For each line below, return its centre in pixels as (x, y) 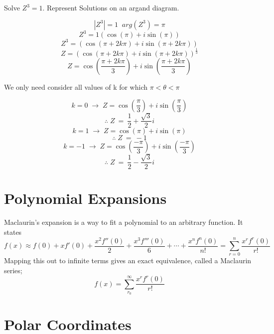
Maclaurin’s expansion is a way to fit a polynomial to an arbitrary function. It (124, 222)
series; (13, 270)
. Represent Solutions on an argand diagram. (111, 7)
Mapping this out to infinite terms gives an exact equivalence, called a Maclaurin (128, 260)
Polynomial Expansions (85, 198)
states (13, 232)
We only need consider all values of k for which (76, 86)
